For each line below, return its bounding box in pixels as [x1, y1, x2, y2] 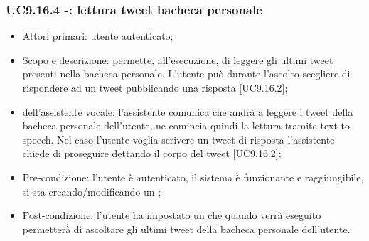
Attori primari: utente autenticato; [22, 28, 173, 43]
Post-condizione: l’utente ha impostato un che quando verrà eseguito [22, 208, 321, 223]
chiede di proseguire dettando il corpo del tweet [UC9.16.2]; [22, 146, 282, 161]
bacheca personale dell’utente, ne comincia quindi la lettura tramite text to [22, 118, 351, 133]
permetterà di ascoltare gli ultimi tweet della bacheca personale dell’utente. [22, 221, 351, 236]
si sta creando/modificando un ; [22, 183, 161, 198]
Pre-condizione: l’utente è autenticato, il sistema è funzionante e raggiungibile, [22, 169, 364, 184]
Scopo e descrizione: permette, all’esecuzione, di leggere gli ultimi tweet [22, 52, 333, 67]
